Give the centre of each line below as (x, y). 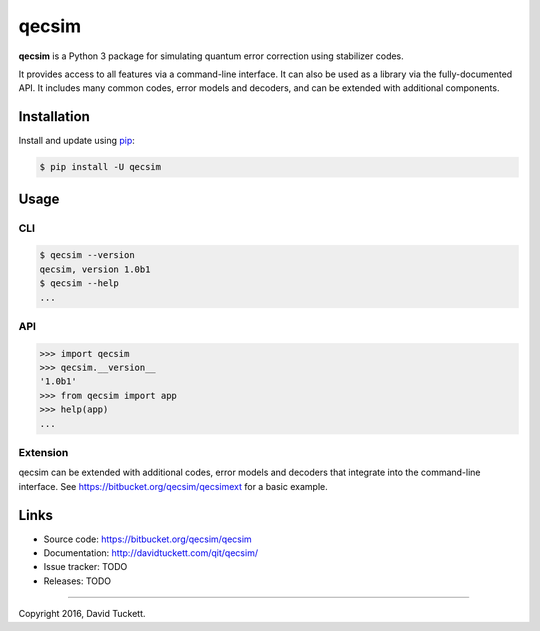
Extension (43, 452)
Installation (54, 116)
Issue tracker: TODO (85, 567)
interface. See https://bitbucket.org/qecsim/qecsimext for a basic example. (173, 486)
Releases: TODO (77, 581)
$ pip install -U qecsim (100, 167)
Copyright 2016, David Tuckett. (82, 614)
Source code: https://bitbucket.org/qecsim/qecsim (147, 539)
